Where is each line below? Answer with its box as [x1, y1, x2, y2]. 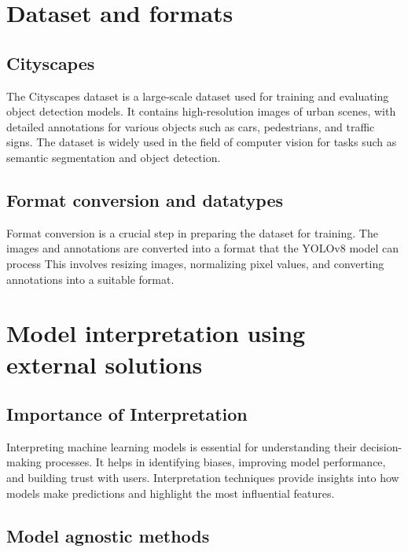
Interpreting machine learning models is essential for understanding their [6, 438, 357, 454]
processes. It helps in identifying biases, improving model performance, [45, 454, 386, 470]
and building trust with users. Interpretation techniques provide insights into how [6, 469, 399, 486]
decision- [360, 438, 402, 454]
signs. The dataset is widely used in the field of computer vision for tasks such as [6, 134, 397, 150]
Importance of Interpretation [6, 402, 248, 426]
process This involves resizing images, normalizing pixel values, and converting [6, 255, 384, 271]
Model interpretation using [6, 317, 306, 349]
